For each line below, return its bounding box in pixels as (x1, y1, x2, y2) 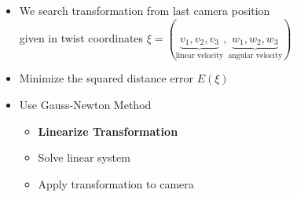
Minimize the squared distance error (19, 70, 193, 86)
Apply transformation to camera (38, 175, 194, 192)
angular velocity (228, 51, 283, 60)
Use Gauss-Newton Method (19, 97, 152, 113)
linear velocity (175, 51, 224, 60)
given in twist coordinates (19, 29, 144, 46)
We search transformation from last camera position (19, 2, 270, 18)
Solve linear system (38, 149, 130, 166)
